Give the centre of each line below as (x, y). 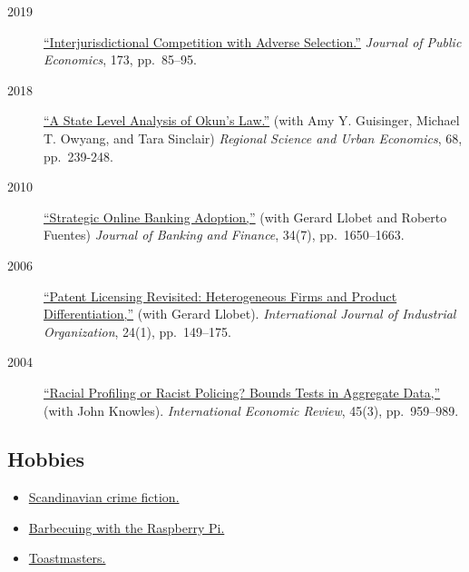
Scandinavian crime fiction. (104, 497)
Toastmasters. (67, 558)
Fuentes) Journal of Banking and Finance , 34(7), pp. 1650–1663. (224, 235)
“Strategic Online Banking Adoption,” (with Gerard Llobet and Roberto (245, 217)
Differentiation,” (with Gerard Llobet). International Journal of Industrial (250, 314)
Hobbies (46, 459)
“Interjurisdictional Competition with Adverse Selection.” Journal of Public (253, 41)
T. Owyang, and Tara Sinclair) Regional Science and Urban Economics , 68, (253, 138)
